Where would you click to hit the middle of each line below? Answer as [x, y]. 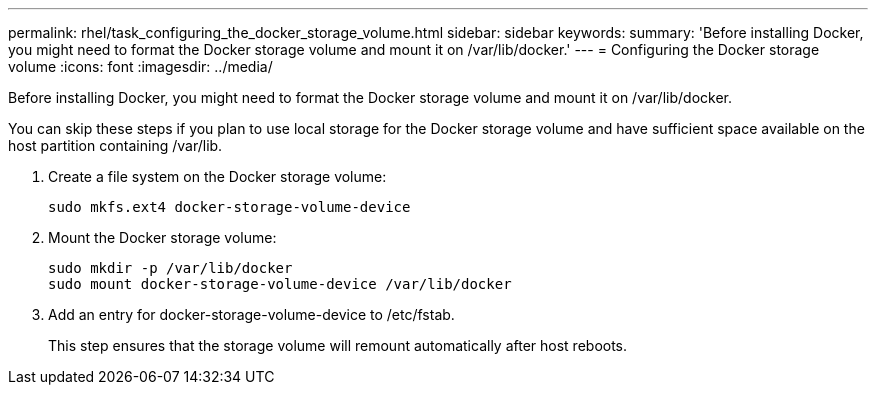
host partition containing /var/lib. [115, 145]
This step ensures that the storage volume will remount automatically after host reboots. [338, 345]
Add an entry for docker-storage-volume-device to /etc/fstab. [251, 314]
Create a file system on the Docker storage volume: [217, 176]
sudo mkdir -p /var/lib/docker [170, 268]
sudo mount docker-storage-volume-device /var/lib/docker [280, 284]
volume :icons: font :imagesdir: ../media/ [140, 66]
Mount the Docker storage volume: [162, 237]
